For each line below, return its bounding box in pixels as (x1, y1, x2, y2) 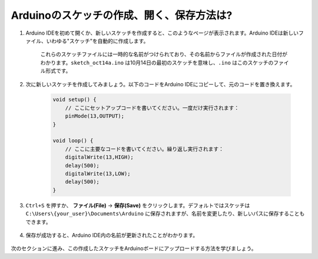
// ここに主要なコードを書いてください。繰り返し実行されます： (65, 146, 224, 152)
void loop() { (52, 137, 94, 144)
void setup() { (52, 96, 97, 103)
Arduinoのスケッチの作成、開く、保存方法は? (11, 9, 233, 22)
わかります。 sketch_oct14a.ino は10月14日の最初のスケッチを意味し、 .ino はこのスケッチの (40, 59, 274, 66)
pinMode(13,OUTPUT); (65, 113, 125, 120)
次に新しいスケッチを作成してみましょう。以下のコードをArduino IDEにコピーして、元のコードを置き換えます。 (25, 80, 296, 88)
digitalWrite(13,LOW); (65, 170, 131, 177)
